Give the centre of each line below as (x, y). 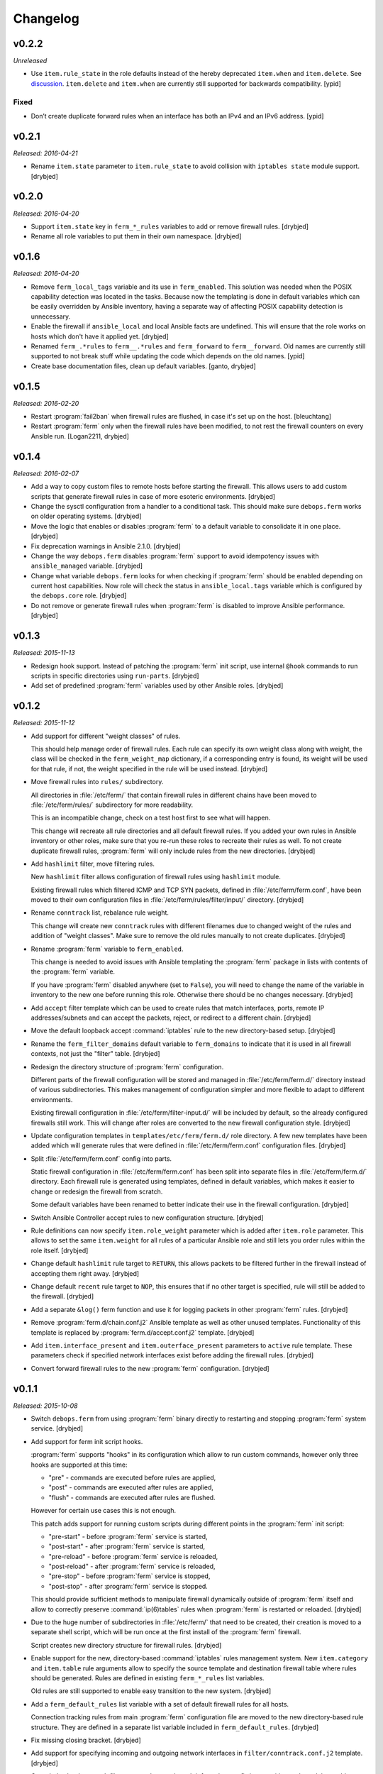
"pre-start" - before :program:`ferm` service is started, (128, 1536)
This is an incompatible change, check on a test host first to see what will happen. (151, 818)
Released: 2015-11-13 (44, 653)
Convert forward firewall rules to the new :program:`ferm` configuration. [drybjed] (150, 1368)
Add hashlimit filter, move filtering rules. (93, 864)
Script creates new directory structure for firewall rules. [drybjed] (126, 1645)
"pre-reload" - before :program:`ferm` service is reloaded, (133, 1556)
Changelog (46, 18)
